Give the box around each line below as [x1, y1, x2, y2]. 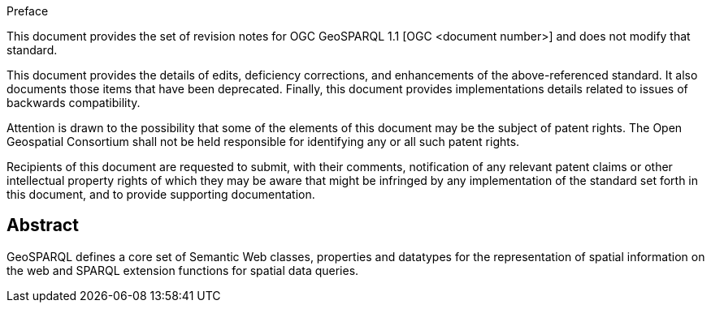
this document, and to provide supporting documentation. [7, 187, 315, 201]
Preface [7, 4, 49, 18]
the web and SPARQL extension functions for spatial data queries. [7, 263, 359, 277]
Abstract [7, 215, 79, 236]
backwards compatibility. [7, 96, 141, 109]
